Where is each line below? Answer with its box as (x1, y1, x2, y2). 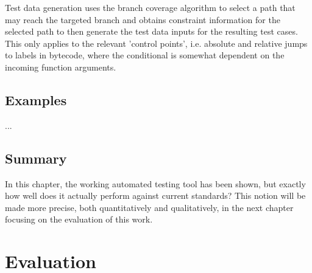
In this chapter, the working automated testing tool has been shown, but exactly (5, 177, 306, 190)
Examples (5, 90, 67, 109)
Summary (5, 148, 67, 167)
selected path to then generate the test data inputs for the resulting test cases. (5, 25, 298, 38)
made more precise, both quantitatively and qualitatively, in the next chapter (5, 201, 294, 213)
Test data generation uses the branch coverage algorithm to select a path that (5, 1, 296, 13)
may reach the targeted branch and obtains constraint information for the (5, 13, 280, 26)
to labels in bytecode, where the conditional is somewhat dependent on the (5, 49, 285, 61)
